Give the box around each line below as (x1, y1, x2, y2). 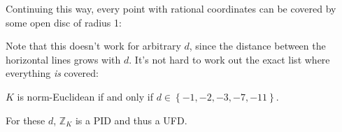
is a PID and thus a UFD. (75, 112, 187, 127)
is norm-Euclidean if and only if (17, 89, 153, 103)
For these (6, 112, 45, 127)
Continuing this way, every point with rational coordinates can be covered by (6, 1, 336, 15)
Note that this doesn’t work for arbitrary (6, 38, 181, 53)
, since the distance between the (189, 38, 326, 53)
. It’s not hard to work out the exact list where (129, 52, 330, 66)
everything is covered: (6, 66, 99, 80)
